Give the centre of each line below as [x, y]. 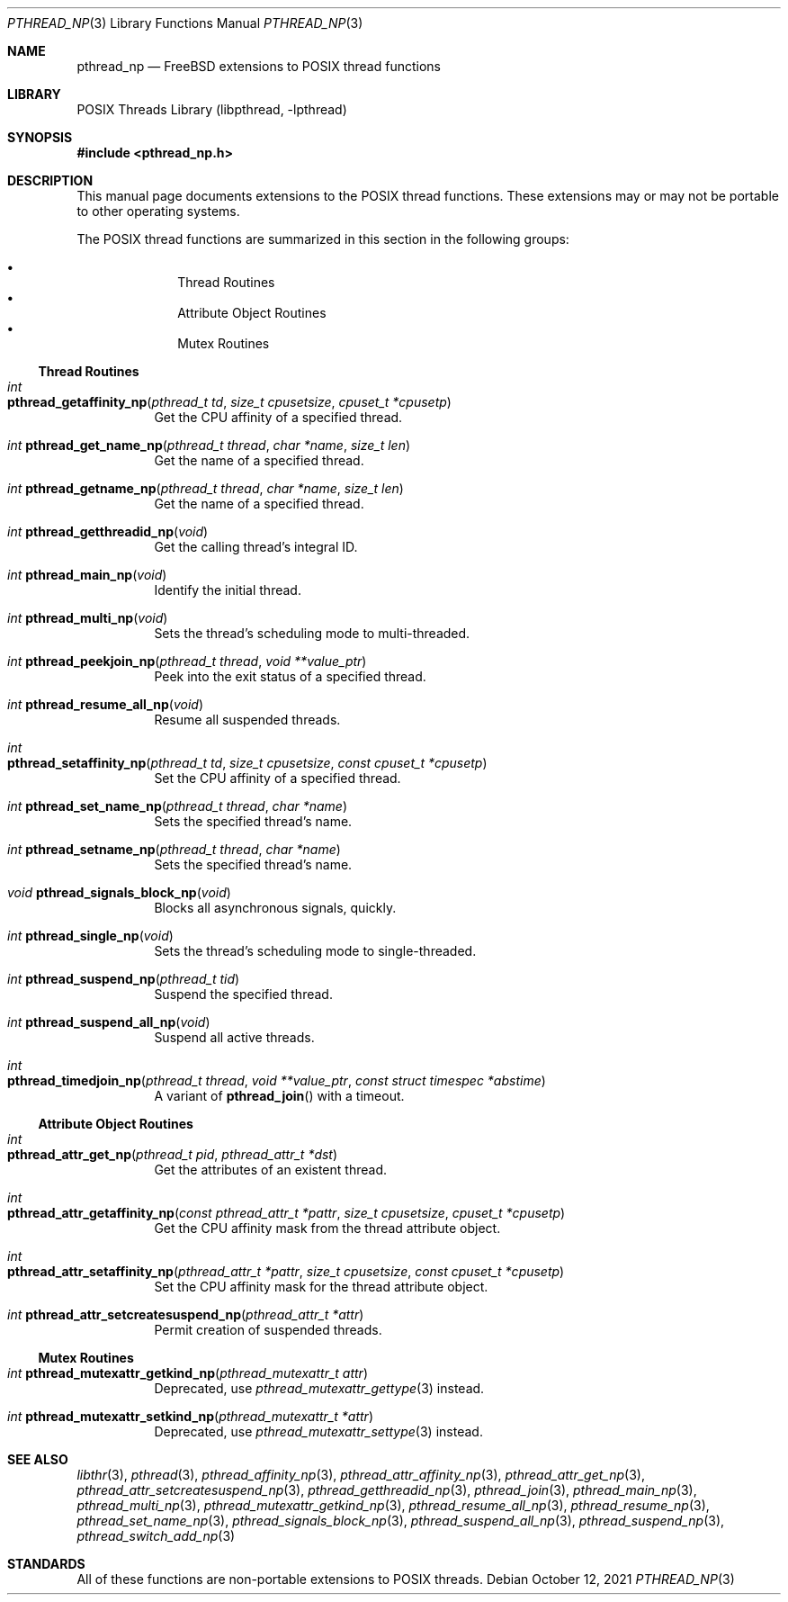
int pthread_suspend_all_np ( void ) [109, 1022]
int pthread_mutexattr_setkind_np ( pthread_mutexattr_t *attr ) [190, 1416]
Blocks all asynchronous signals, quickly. [275, 908]
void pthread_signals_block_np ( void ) [119, 892]
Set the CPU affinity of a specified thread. [278, 778]
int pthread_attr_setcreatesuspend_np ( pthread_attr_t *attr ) [186, 1314]
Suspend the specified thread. [243, 994]
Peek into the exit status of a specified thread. [290, 676]
